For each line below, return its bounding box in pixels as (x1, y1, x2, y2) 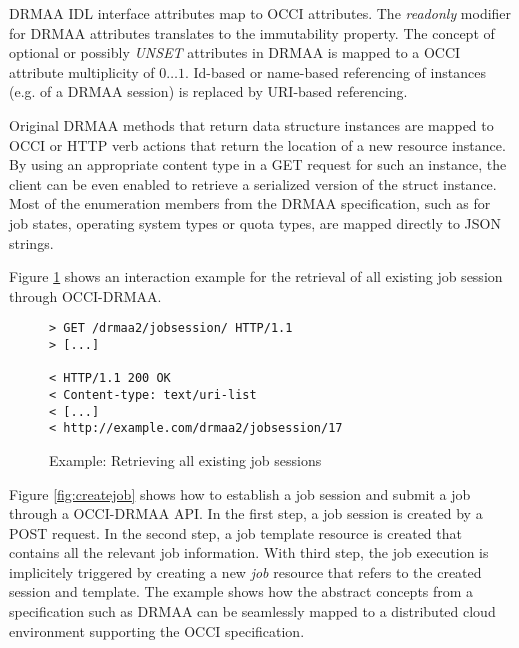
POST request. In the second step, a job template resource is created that (9, 522, 462, 543)
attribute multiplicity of (9, 61, 155, 82)
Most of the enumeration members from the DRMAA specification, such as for (9, 193, 491, 214)
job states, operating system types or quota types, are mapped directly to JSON (9, 212, 501, 233)
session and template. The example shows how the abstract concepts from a (9, 581, 474, 602)
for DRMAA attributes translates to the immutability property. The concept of (9, 22, 495, 43)
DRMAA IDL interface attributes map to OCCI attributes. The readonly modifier (9, 3, 512, 23)
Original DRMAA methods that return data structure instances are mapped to (9, 114, 494, 135)
